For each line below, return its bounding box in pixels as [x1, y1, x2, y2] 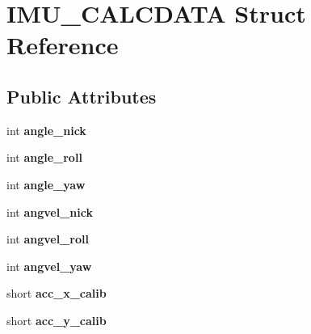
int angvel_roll [6, 230, 89, 247]
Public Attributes [6, 83, 157, 108]
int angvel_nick [6, 203, 93, 220]
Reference [6, 28, 119, 61]
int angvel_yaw [6, 257, 92, 274]
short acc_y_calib [6, 311, 107, 328]
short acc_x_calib [6, 285, 107, 302]
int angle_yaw [6, 175, 86, 192]
